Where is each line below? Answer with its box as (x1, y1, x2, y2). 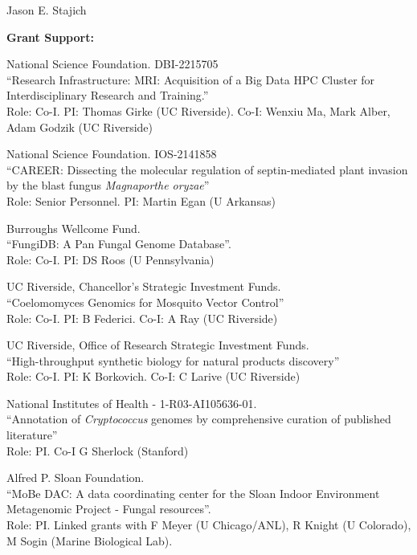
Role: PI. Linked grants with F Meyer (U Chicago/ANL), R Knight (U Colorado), (6, 516, 411, 533)
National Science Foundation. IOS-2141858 (6, 145, 217, 162)
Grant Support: (6, 28, 94, 45)
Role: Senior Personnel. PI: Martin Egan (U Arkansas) (6, 192, 276, 209)
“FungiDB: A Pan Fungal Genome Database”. (6, 235, 231, 252)
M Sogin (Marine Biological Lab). (6, 532, 173, 549)
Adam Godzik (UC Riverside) (6, 118, 153, 135)
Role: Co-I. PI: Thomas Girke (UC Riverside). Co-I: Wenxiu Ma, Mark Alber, (6, 102, 390, 119)
